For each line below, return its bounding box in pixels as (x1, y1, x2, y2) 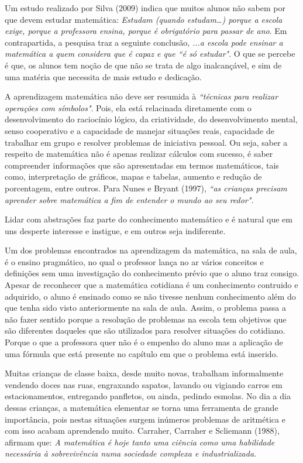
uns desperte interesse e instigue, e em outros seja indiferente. (5, 224, 226, 236)
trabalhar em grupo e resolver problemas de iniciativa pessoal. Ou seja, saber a (5, 136, 288, 148)
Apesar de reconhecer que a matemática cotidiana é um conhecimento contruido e (5, 279, 298, 291)
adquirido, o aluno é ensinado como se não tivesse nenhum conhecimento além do (5, 290, 296, 302)
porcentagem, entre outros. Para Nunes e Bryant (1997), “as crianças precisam (5, 181, 287, 194)
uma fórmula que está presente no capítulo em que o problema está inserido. (5, 347, 278, 359)
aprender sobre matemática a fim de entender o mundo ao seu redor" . (5, 193, 254, 205)
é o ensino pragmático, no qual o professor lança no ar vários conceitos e (5, 255, 264, 267)
